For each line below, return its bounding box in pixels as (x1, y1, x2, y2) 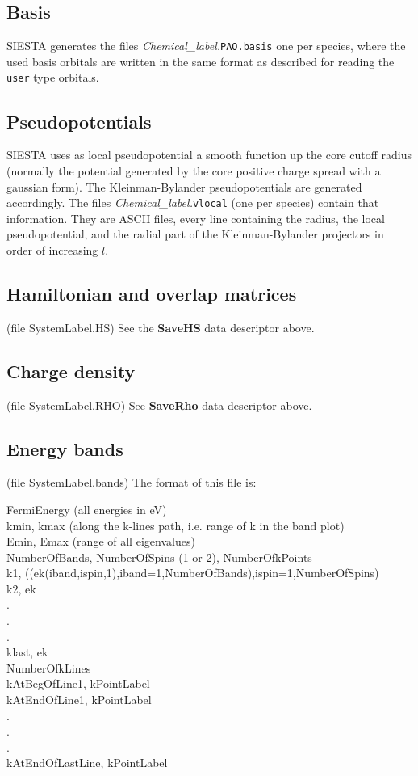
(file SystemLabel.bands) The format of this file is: (6, 474, 257, 491)
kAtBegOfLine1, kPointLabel (6, 675, 150, 692)
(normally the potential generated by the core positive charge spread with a (6, 162, 381, 179)
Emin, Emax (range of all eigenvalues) (6, 533, 195, 550)
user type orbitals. (6, 69, 99, 86)
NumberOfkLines (6, 659, 91, 676)
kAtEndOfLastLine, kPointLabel (6, 754, 168, 771)
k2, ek (6, 580, 36, 597)
